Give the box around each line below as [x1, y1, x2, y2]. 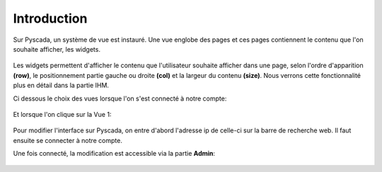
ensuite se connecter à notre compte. [13, 136, 123, 144]
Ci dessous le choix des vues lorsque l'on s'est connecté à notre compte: [13, 94, 227, 103]
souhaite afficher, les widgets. [13, 45, 100, 53]
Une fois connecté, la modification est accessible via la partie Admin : [13, 149, 216, 158]
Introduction [13, 11, 88, 26]
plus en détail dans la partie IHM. [13, 81, 110, 90]
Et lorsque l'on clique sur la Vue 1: [13, 110, 112, 118]
